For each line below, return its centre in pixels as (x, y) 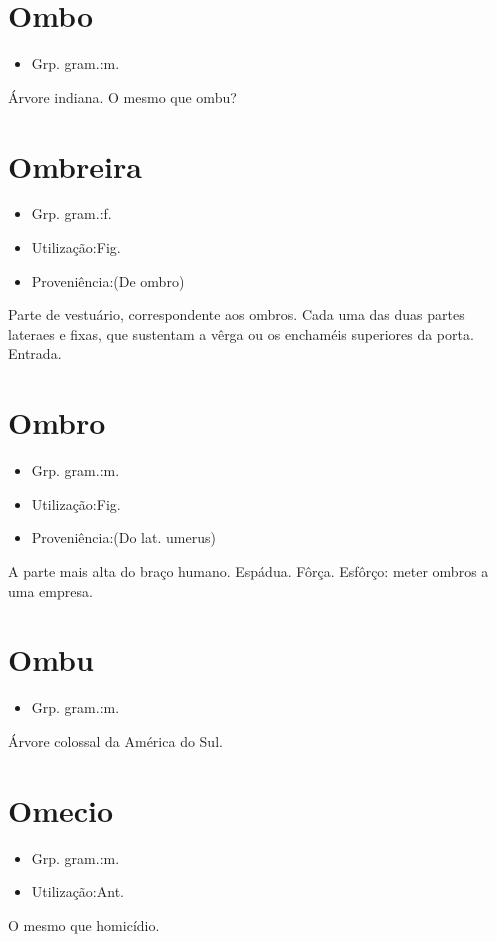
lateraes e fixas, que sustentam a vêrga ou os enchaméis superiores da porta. (241, 333)
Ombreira (75, 165)
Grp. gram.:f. (71, 213)
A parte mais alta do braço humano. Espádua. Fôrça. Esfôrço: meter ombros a (248, 570)
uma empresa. (50, 590)
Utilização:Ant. (77, 891)
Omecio (61, 809)
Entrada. (35, 353)
